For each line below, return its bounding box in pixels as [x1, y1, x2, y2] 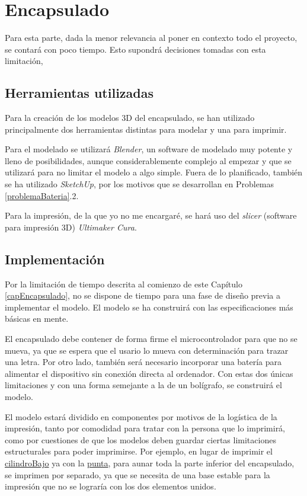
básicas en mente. [5, 312, 69, 325]
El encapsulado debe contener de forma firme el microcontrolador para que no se [5, 332, 298, 345]
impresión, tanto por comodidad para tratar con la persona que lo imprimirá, [5, 422, 286, 434]
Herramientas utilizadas [5, 84, 154, 102]
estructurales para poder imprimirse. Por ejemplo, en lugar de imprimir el [5, 445, 273, 457]
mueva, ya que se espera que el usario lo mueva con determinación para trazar [5, 344, 289, 356]
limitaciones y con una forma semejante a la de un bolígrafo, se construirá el [5, 379, 282, 391]
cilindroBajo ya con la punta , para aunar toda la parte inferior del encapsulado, [5, 456, 295, 469]
